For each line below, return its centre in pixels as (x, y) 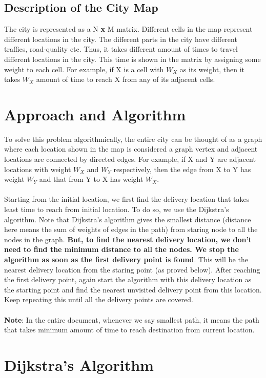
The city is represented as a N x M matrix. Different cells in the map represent (128, 29)
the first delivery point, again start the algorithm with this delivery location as (128, 279)
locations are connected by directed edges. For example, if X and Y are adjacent (130, 159)
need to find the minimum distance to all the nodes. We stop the (121, 249)
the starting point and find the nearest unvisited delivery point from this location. (133, 289)
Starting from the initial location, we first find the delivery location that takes (127, 199)
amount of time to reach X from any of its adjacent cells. (126, 79)
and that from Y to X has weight (91, 179)
